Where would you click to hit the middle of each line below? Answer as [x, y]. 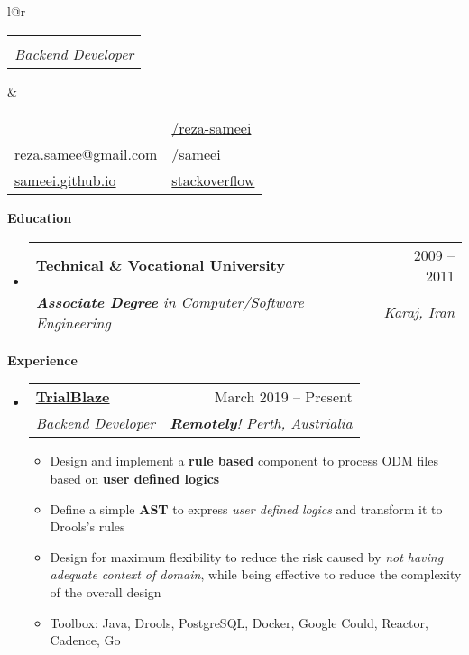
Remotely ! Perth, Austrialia [261, 423]
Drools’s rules [87, 526]
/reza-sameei [212, 128]
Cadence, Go [85, 640]
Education [40, 218]
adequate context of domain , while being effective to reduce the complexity [256, 574]
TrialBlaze [73, 397]
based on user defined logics [135, 478]
